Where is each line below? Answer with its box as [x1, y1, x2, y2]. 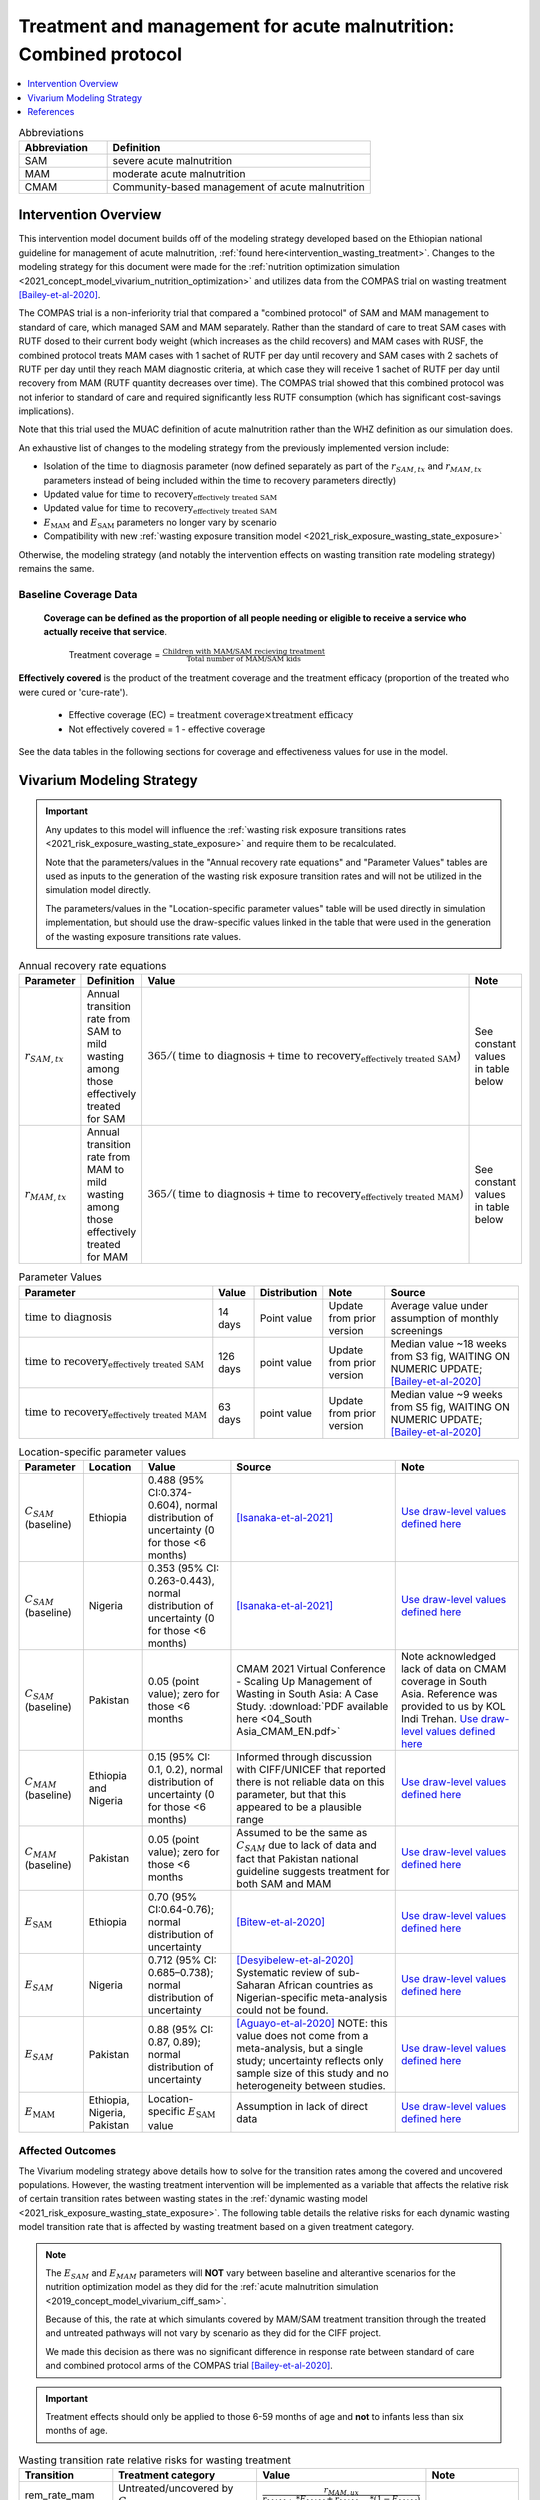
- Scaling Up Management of [236, 1675, 373, 1689]
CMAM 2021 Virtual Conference [236, 1662, 386, 1676]
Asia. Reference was [400, 1687, 498, 1701]
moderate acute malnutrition [112, 166, 246, 180]
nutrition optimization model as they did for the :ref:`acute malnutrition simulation [45, 2281, 379, 2293]
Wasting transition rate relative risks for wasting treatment [18, 2453, 292, 2467]
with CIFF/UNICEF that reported [236, 1763, 387, 1777]
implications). [18, 405, 75, 417]
